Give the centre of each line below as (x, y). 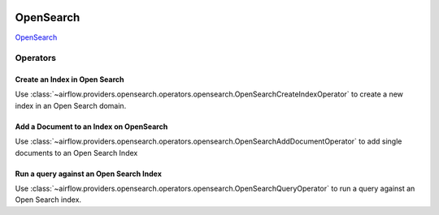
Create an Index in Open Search (70, 80)
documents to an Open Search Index (76, 153)
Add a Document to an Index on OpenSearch (91, 127)
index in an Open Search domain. (71, 105)
